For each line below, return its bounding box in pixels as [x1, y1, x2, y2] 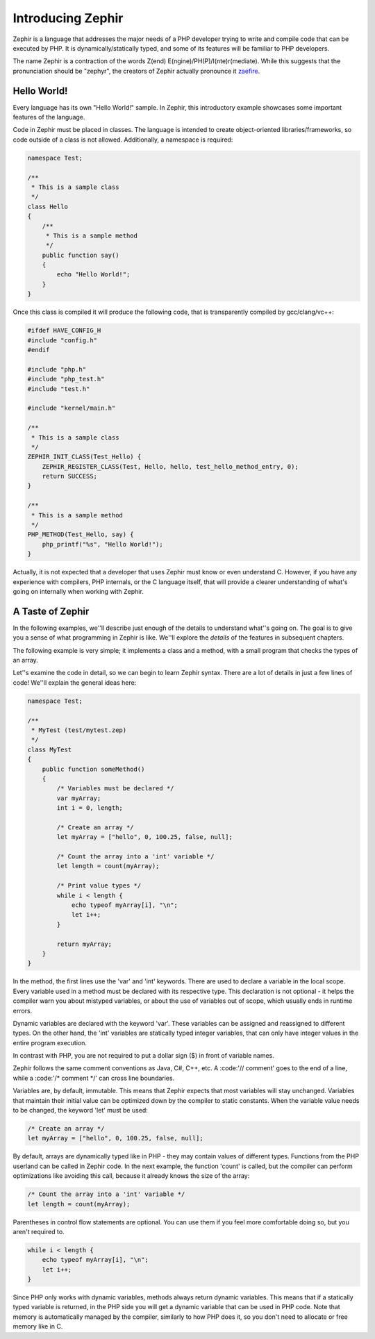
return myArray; [56, 940, 112, 948]
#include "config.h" [27, 336, 97, 344]
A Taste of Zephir [12, 605, 90, 617]
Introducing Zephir [12, 10, 124, 26]
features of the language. [12, 113, 85, 122]
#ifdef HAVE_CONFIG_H [27, 326, 101, 335]
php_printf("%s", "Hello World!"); [42, 540, 163, 548]
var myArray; [56, 794, 101, 802]
